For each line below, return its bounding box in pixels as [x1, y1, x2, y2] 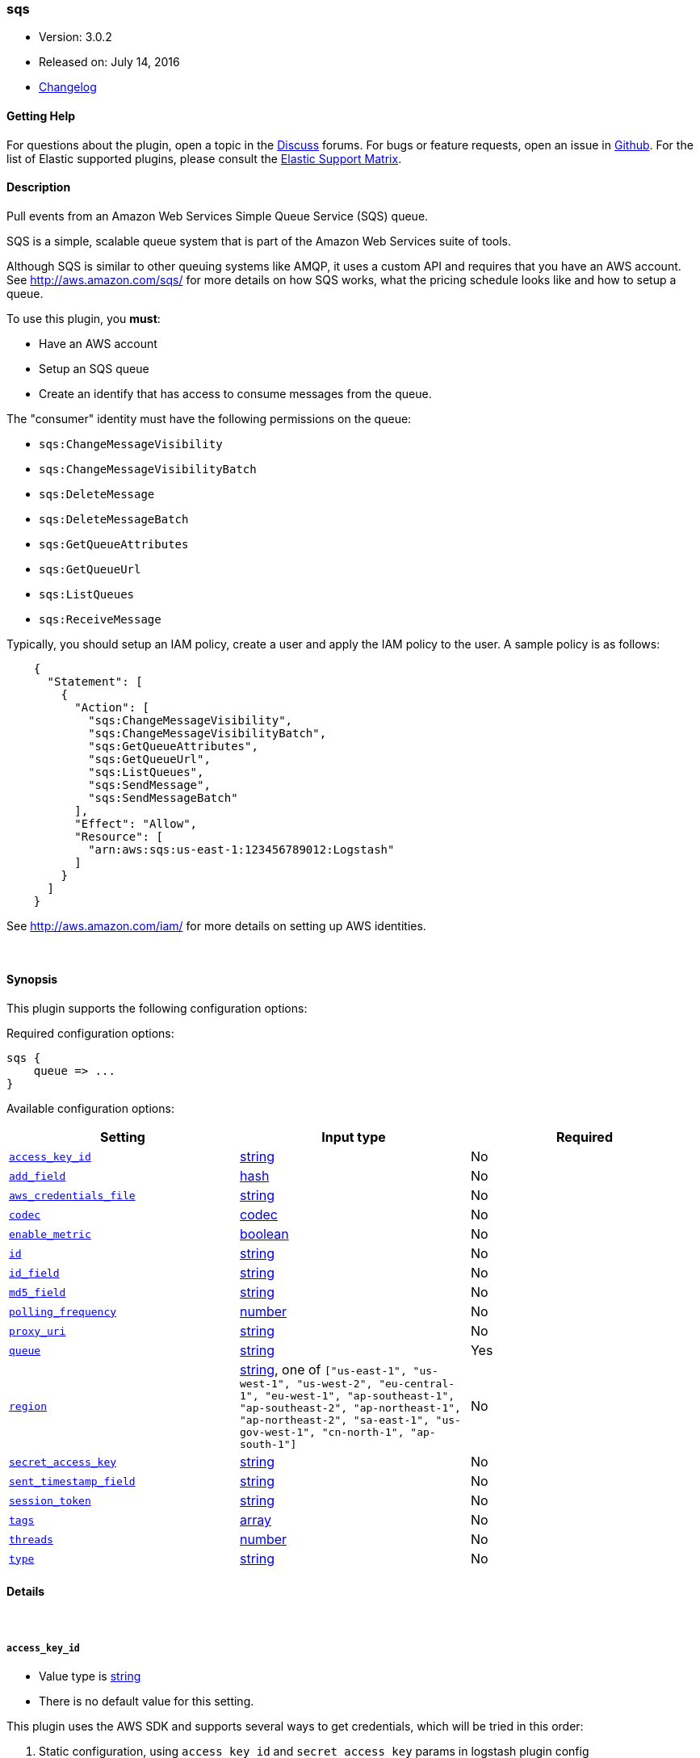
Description [6, 180, 71, 195]
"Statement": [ [47, 674, 143, 688]
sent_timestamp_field [9, 1475, 136, 1487]
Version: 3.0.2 [39, 30, 112, 44]
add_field [9, 1169, 66, 1182]
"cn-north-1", [321, 1426, 404, 1439]
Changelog [39, 80, 97, 94]
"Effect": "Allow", [74, 816, 198, 830]
